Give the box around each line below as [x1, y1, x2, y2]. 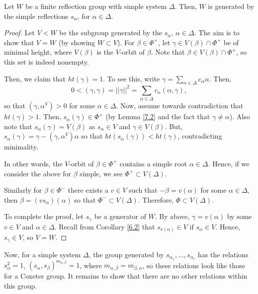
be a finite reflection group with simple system [25, 1, 167, 11]
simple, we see [80, 168, 123, 178]
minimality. [4, 142, 38, 152]
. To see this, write [103, 73, 160, 83]
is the [96, 47, 113, 57]
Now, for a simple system [4, 249, 81, 259]
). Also [229, 111, 250, 122]
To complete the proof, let [4, 211, 84, 221]
